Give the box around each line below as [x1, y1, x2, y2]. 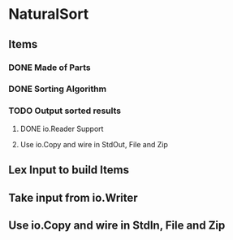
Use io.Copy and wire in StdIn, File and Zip [8, 218, 226, 232]
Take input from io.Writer [8, 190, 138, 204]
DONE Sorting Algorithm [8, 83, 107, 94]
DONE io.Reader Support [19, 124, 104, 133]
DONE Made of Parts [8, 62, 91, 73]
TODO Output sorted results [8, 105, 122, 116]
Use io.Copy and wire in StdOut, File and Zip [19, 139, 168, 149]
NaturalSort [8, 5, 89, 24]
